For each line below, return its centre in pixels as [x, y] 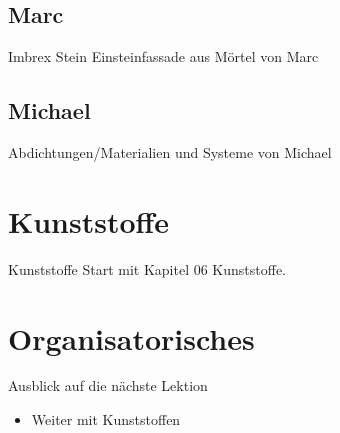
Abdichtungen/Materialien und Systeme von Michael [170, 152]
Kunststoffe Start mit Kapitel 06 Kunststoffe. [147, 268]
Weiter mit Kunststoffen [106, 419]
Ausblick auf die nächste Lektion [108, 385]
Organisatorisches [131, 337]
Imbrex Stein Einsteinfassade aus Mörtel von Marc [163, 56]
